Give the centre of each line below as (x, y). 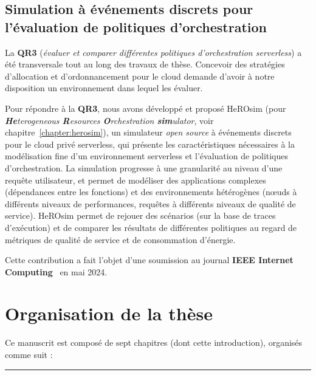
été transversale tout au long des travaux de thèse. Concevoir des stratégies (145, 64)
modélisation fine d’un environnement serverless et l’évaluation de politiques (147, 156)
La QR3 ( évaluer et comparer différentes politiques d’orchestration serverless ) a (153, 52)
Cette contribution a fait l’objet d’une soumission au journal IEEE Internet (149, 260)
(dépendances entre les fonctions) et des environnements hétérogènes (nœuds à (151, 192)
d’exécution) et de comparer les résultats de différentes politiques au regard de (151, 227)
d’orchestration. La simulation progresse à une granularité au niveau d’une (144, 167)
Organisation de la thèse (109, 313)
